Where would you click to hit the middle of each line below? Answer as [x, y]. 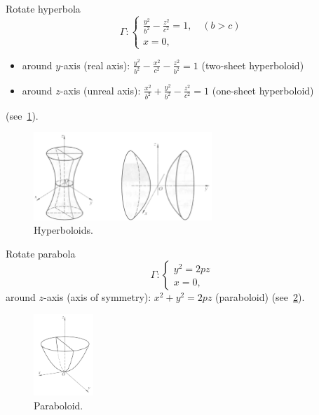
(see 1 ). [22, 115]
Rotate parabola [41, 253]
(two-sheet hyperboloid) [253, 65]
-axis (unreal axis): [100, 90]
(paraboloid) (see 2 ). [260, 297]
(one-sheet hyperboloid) [263, 90]
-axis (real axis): [95, 65]
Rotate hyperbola [43, 8]
